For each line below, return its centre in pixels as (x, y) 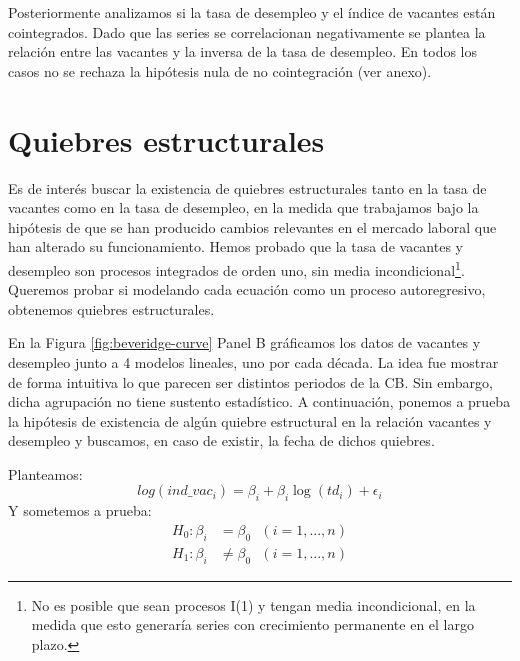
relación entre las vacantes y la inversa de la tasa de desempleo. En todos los (242, 51)
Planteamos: (45, 473)
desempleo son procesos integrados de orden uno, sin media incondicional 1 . (236, 268)
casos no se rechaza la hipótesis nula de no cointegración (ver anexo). (220, 70)
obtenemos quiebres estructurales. (111, 308)
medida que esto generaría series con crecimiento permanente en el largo (252, 624)
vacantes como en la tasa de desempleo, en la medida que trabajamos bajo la (243, 207)
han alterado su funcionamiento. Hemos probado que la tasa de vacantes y (235, 246)
